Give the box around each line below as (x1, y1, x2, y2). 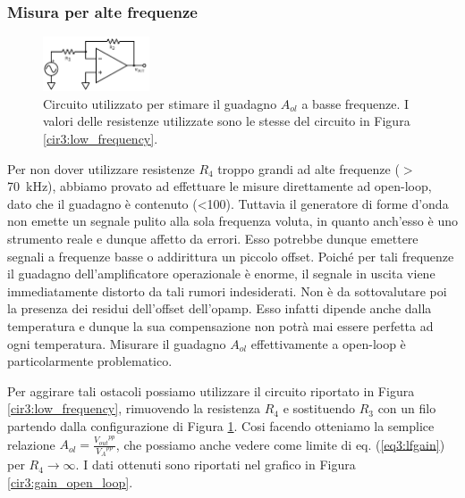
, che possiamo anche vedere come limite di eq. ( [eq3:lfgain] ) (115, 435, 445, 453)
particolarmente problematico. (7, 352, 173, 370)
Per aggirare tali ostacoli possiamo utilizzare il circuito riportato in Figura (7, 381, 415, 400)
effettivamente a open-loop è (250, 334, 406, 353)
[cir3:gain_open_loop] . (7, 472, 133, 491)
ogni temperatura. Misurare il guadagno (7, 334, 226, 353)
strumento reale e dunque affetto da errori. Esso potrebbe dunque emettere (7, 229, 418, 248)
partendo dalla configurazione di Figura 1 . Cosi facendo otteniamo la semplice (7, 416, 435, 435)
